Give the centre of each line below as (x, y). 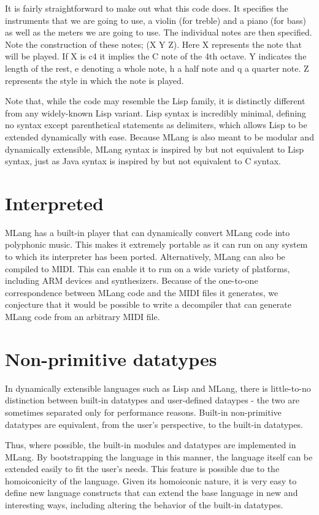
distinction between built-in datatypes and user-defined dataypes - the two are (152, 400)
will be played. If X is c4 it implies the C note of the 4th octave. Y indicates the (156, 56)
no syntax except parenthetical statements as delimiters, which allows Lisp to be (156, 125)
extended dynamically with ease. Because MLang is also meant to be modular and (159, 136)
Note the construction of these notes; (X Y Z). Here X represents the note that (153, 44)
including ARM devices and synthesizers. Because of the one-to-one (132, 280)
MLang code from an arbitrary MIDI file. (83, 316)
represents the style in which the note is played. (94, 80)
